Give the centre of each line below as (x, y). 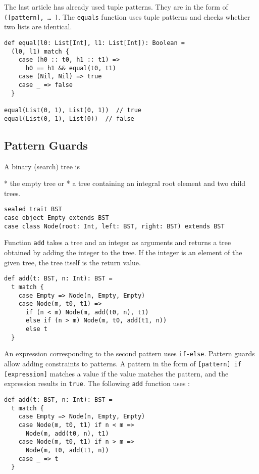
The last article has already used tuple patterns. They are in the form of (116, 7)
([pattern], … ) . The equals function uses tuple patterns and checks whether (127, 16)
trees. (12, 193)
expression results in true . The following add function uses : (97, 383)
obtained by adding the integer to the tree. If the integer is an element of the (123, 252)
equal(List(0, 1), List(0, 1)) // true (73, 110)
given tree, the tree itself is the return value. (72, 262)
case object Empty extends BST (57, 218)
